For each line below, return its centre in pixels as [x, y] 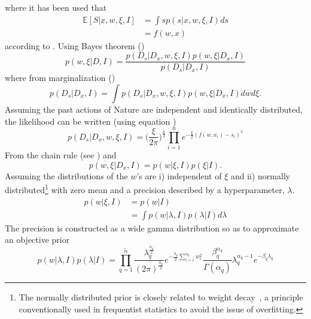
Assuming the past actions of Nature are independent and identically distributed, [154, 109]
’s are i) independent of [179, 175]
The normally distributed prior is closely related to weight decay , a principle [161, 297]
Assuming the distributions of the [66, 175]
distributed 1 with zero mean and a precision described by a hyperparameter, [145, 189]
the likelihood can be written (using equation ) [91, 121]
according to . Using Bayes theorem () [75, 45]
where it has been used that [56, 7]
